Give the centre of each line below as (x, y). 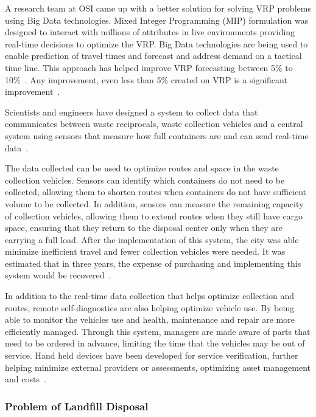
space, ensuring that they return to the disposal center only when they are (144, 228)
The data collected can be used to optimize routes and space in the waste (142, 168)
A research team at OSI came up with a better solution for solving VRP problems (158, 8)
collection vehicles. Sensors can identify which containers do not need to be (145, 180)
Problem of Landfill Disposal (77, 406)
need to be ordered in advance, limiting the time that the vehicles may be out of (155, 343)
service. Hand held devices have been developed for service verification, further (152, 355)
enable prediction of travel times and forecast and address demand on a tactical (153, 56)
